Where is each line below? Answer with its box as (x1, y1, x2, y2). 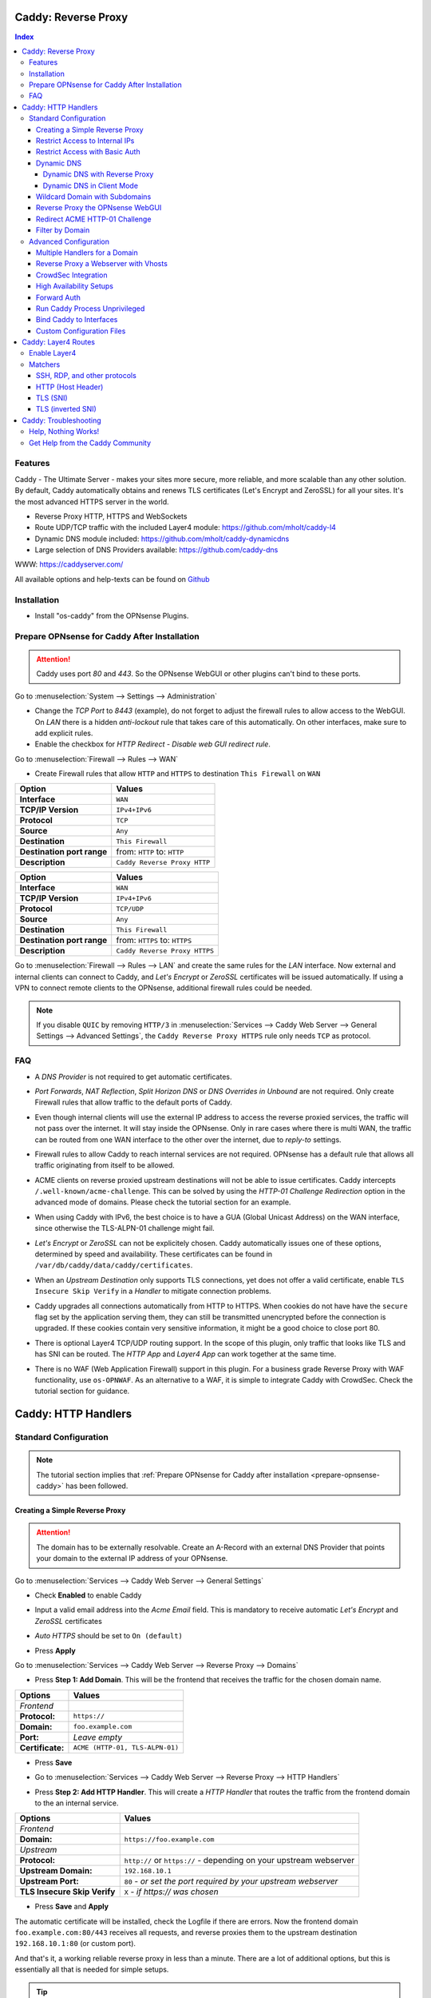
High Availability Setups (36, 281, 113, 291)
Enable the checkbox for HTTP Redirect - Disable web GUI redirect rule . (34, 739, 271, 749)
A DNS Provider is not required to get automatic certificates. (34, 1072, 232, 1081)
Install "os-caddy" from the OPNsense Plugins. (34, 611, 189, 620)
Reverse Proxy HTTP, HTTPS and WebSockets (34, 511, 188, 521)
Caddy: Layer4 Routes (22, 337, 96, 347)
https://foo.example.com (124, 1835, 215, 1844)
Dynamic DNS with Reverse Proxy (42, 169, 154, 179)
